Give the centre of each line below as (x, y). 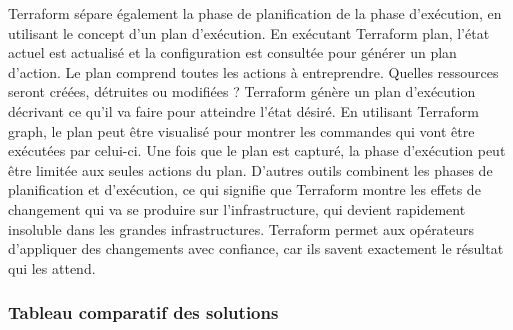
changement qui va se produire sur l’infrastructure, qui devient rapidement (237, 208)
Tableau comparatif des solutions (143, 312)
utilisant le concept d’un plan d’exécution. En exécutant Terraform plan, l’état (249, 32)
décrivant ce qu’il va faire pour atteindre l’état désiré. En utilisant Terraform (243, 110)
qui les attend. (52, 267)
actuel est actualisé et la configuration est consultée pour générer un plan (232, 52)
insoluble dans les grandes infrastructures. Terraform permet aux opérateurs (241, 228)
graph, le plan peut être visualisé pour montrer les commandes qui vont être (241, 130)
